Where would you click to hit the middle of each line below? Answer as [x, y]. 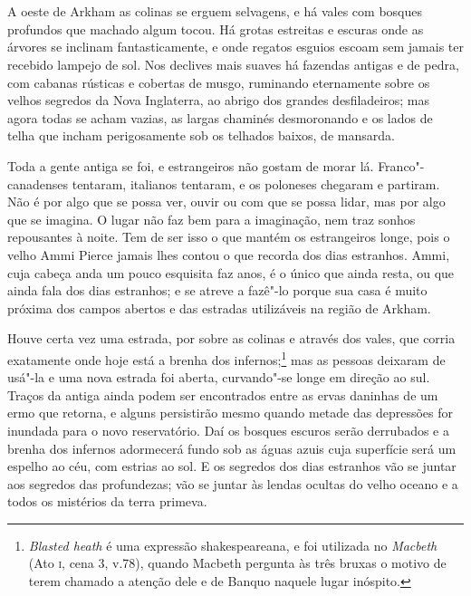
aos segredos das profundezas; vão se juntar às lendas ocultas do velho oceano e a [233, 483]
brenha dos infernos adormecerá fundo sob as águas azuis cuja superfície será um [232, 448]
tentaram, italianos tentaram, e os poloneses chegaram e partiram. [256, 183]
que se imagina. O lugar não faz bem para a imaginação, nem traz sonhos [211, 219]
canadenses [38, 183]
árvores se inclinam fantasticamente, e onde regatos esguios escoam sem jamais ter [235, 47]
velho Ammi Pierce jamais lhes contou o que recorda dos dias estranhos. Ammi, [229, 254]
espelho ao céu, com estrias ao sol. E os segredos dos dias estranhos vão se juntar [232, 466]
